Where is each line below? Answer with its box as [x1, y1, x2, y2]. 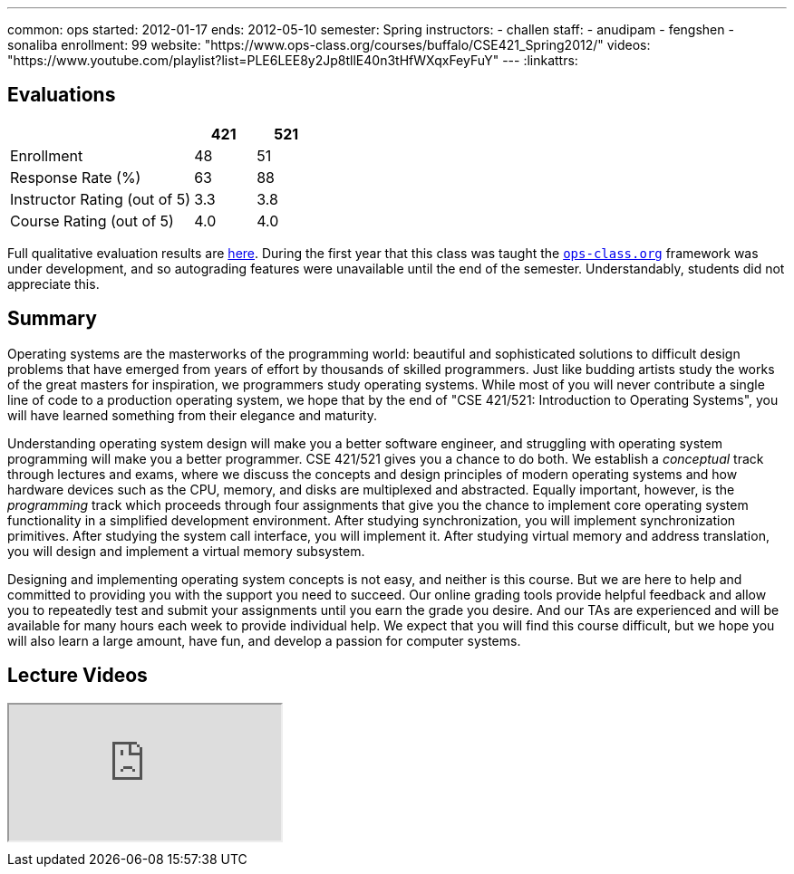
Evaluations [7, 83, 116, 107]
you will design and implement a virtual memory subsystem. [7, 543, 365, 559]
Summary [7, 307, 97, 331]
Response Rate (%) [10, 168, 141, 187]
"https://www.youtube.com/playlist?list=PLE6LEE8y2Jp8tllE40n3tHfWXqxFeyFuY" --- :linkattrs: [7, 53, 578, 68]
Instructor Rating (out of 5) [10, 189, 191, 208]
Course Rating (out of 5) [10, 211, 174, 230]
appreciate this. [7, 275, 100, 292]
